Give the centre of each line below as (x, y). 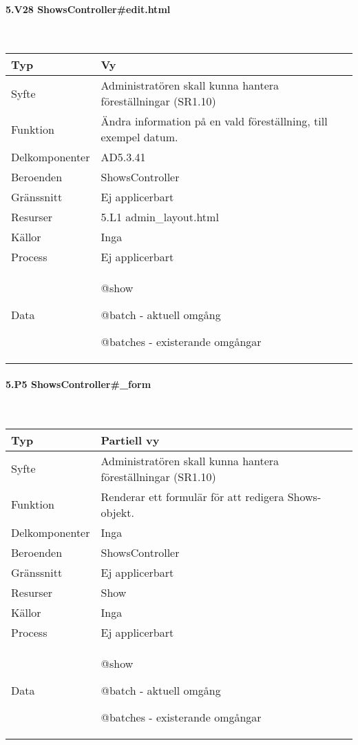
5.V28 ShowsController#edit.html (88, 9)
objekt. (117, 512)
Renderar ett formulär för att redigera (192, 496)
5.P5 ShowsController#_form (78, 384)
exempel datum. (139, 137)
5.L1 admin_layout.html (160, 217)
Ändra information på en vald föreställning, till (214, 121)
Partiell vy (130, 440)
